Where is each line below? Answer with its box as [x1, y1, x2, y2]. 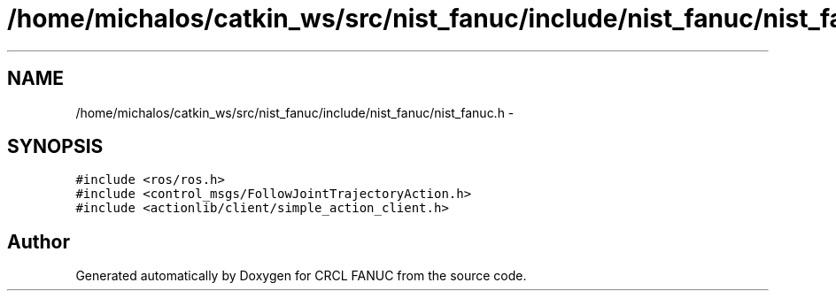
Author [7, 230, 70, 253]
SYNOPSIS [7, 135, 104, 158]
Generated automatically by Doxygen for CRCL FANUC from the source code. [75, 268, 527, 284]
